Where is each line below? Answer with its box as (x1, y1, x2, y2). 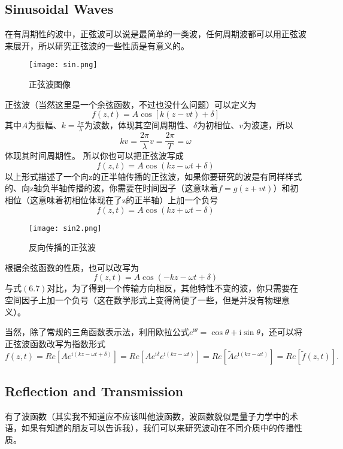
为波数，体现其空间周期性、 (84, 119, 193, 131)
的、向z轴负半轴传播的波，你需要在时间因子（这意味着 (5, 182, 218, 194)
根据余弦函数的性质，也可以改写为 (5, 261, 139, 273)
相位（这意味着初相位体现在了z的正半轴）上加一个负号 (5, 193, 218, 206)
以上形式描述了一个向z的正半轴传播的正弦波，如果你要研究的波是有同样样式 (5, 170, 302, 182)
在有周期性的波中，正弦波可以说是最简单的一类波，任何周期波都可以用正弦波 (5, 28, 306, 40)
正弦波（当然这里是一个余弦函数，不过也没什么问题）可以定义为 (5, 98, 256, 110)
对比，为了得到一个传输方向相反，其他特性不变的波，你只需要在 (47, 282, 299, 294)
